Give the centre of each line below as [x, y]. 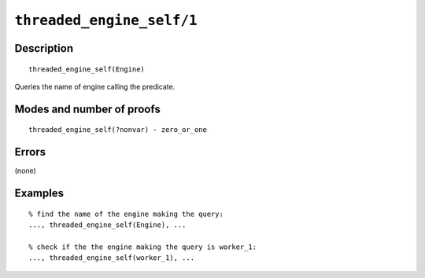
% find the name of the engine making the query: [126, 214]
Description [44, 48]
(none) [26, 171]
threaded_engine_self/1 [106, 20]
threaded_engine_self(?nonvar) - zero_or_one [118, 130]
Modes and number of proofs [87, 109]
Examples [39, 194]
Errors [30, 152]
